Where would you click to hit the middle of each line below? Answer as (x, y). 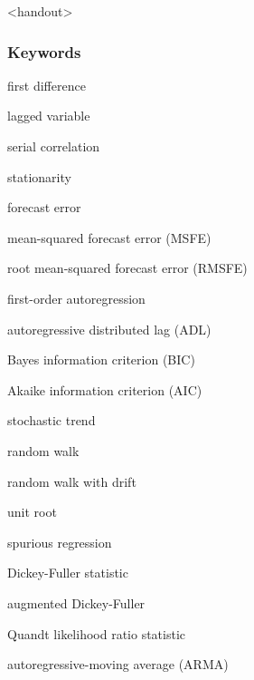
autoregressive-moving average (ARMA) (118, 664)
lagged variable (49, 116)
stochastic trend (52, 420)
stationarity (39, 176)
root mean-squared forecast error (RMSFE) (127, 268)
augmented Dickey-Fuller (76, 602)
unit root (32, 512)
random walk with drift (72, 481)
